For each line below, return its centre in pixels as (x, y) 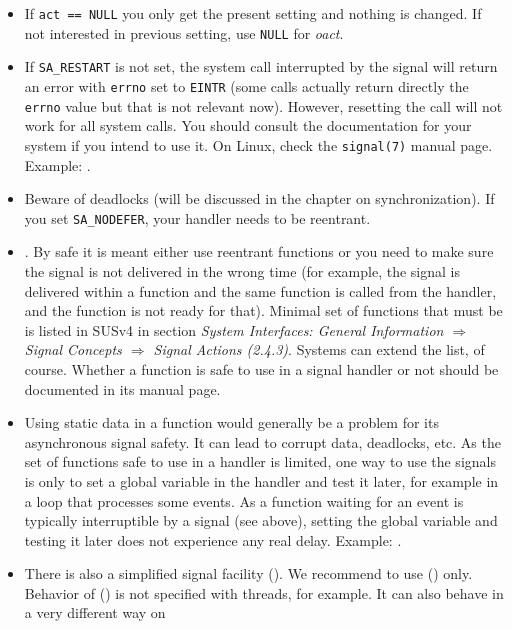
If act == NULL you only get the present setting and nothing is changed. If (253, 13)
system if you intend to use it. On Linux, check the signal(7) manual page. (258, 144)
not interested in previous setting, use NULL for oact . (184, 32)
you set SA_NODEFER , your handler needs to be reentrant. (197, 217)
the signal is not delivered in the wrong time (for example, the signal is (242, 270)
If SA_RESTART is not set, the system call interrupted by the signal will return (261, 66)
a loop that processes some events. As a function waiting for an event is (244, 500)
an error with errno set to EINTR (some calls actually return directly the (246, 85)
